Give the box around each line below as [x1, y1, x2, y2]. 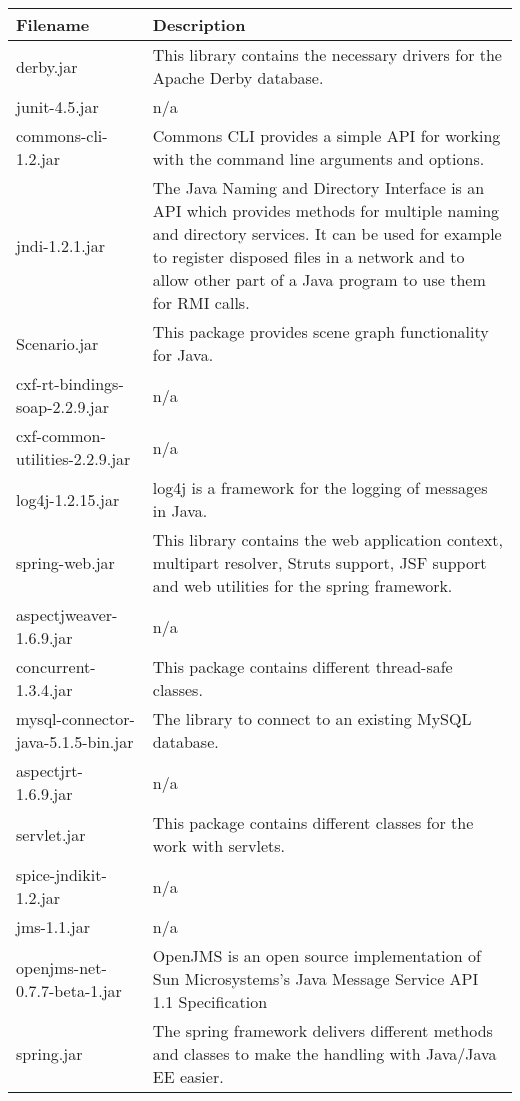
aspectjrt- [16, 759, 83, 782]
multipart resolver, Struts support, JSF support [152, 551, 487, 574]
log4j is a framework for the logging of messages [152, 476, 488, 499]
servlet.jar [16, 822, 86, 846]
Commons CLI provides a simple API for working [152, 124, 501, 147]
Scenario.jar [16, 331, 99, 355]
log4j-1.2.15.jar [16, 487, 120, 511]
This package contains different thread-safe [152, 655, 453, 678]
